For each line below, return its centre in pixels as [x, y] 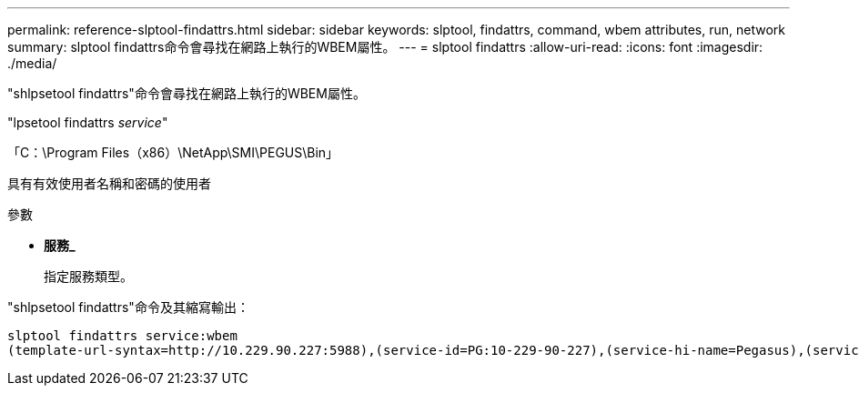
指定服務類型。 [88, 276]
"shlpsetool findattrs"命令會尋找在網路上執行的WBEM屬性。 [187, 93]
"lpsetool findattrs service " [88, 122]
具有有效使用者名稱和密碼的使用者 [109, 183]
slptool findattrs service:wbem [122, 336]
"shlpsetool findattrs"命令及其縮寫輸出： [128, 307]
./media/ [32, 63]
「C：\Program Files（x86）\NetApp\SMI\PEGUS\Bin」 [173, 152]
